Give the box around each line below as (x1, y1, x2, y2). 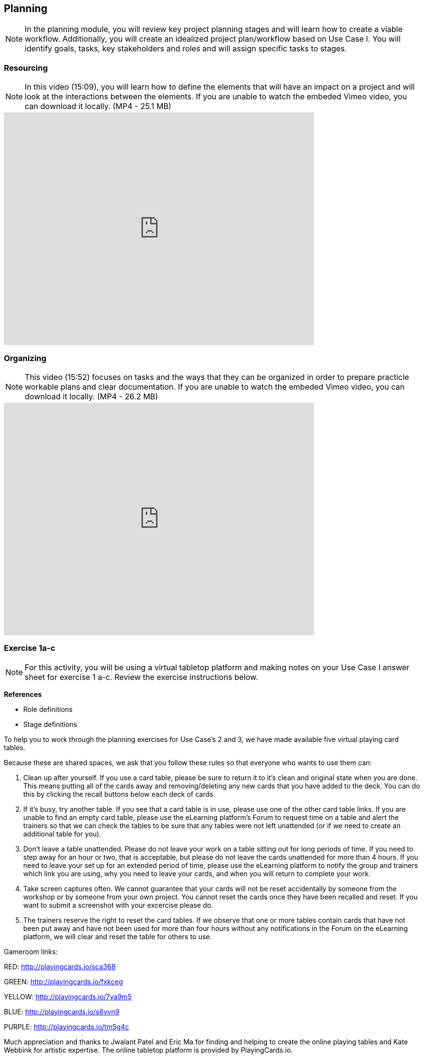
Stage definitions (23, 720, 78, 728)
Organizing (4, 353, 47, 363)
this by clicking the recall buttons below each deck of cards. (23, 789, 215, 798)
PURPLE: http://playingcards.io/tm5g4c (4, 1022, 129, 1031)
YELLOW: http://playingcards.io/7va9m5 (4, 992, 132, 1001)
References (4, 690, 42, 698)
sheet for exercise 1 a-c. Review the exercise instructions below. (25, 672, 258, 682)
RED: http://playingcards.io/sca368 (4, 962, 116, 971)
